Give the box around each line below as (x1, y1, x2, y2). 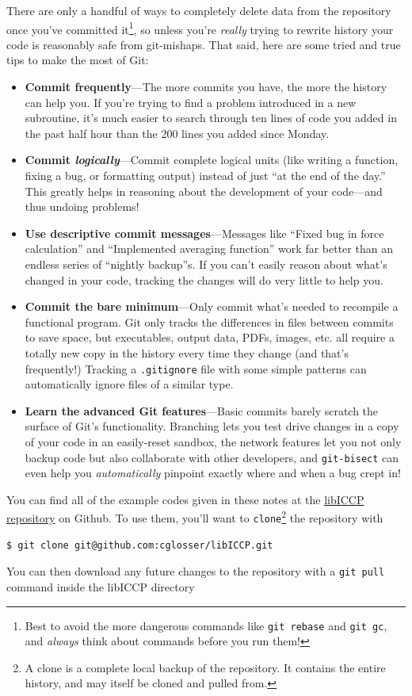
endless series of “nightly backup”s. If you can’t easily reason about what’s (25, 255, 387, 272)
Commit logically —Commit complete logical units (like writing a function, (25, 151, 399, 168)
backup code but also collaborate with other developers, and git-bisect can (25, 449, 399, 465)
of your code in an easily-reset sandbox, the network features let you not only (25, 433, 402, 449)
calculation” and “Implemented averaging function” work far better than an (25, 240, 393, 257)
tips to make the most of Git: (6, 52, 149, 68)
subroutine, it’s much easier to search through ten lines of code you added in (25, 109, 397, 126)
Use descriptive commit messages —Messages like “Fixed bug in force (25, 224, 384, 241)
